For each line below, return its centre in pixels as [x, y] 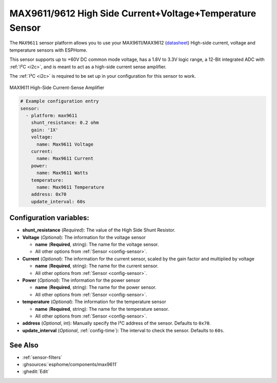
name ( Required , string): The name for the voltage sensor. [97, 244]
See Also [24, 345]
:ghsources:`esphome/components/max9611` [70, 365]
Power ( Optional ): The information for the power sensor [81, 280]
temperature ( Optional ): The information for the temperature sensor [94, 302]
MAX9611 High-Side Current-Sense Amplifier [57, 88]
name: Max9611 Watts [62, 173]
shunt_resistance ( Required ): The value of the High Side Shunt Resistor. [99, 230]
